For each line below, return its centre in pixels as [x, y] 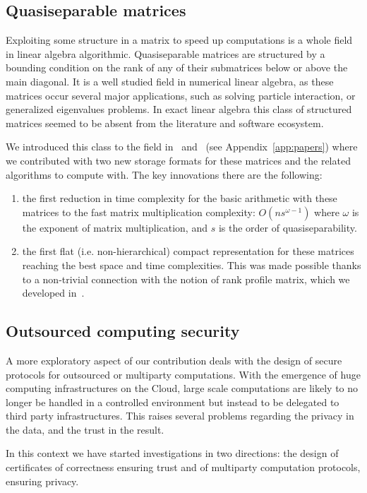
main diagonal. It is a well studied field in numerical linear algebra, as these [170, 81]
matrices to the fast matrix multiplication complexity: [139, 212]
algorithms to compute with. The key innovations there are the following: [164, 174]
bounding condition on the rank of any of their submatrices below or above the [177, 67]
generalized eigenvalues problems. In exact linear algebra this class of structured [179, 109]
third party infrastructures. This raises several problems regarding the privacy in [180, 416]
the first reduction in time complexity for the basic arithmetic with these [180, 198]
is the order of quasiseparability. [288, 227]
